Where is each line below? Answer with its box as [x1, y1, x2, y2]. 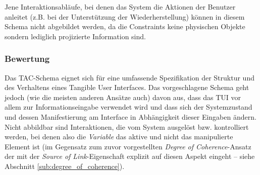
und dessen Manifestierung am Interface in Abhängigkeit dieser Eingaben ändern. [5, 111, 256, 122]
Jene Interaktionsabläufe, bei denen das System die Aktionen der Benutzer [5, 2, 236, 12]
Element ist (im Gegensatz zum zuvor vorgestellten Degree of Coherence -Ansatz [5, 141, 251, 151]
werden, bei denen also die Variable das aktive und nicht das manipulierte [5, 131, 233, 142]
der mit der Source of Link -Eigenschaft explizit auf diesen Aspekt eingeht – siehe [5, 151, 255, 161]
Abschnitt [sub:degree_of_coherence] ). [5, 160, 125, 171]
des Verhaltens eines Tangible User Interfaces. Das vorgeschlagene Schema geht [5, 82, 249, 93]
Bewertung [5, 52, 50, 65]
